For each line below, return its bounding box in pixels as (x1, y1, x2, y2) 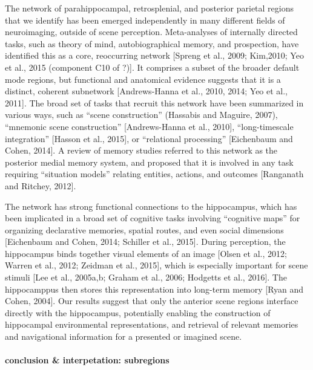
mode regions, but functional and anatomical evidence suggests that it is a (5, 73, 281, 85)
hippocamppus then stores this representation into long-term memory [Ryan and (5, 282, 304, 295)
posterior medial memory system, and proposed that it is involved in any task (5, 155, 294, 168)
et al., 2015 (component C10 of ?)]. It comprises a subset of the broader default (5, 60, 300, 73)
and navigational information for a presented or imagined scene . (5, 330, 242, 343)
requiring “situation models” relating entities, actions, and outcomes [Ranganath (5, 167, 304, 180)
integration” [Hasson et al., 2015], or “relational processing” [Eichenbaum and (5, 132, 293, 144)
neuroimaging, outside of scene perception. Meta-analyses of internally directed (5, 25, 298, 38)
